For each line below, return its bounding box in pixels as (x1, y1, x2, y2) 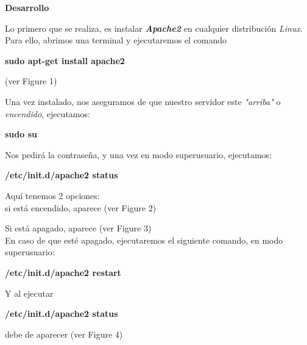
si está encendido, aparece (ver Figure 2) (5, 201, 157, 214)
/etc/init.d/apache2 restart (5, 266, 121, 278)
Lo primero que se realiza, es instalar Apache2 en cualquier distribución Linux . (5, 21, 303, 34)
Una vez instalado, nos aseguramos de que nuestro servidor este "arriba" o (5, 95, 281, 107)
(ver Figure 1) (5, 74, 57, 87)
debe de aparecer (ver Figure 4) (5, 327, 123, 340)
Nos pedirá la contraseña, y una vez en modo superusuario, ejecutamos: (5, 148, 272, 161)
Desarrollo (5, 1, 49, 13)
